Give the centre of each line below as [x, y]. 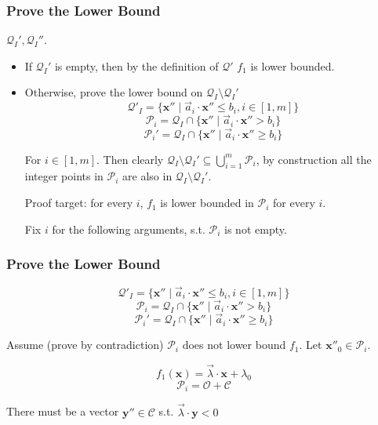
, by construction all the [314, 159]
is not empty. [256, 229]
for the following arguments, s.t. [129, 229]
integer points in [64, 176]
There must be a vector [63, 411]
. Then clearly [130, 159]
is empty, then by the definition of [136, 65]
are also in [147, 176]
